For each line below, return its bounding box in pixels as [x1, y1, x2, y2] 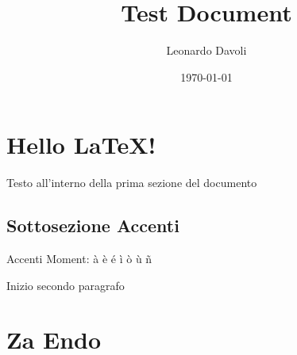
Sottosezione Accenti [6, 213, 179, 238]
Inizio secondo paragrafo [6, 277, 125, 293]
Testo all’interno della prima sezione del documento [6, 174, 257, 191]
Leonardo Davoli [166, 42, 247, 59]
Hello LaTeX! [6, 128, 156, 161]
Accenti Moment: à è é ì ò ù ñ [6, 250, 152, 267]
